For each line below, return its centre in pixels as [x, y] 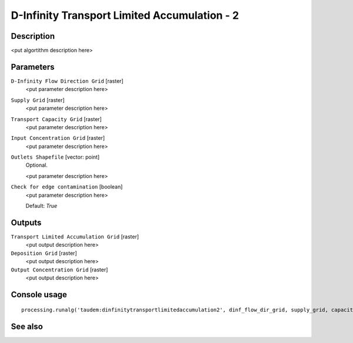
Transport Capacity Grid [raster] [56, 119]
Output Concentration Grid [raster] [59, 270]
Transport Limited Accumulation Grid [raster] [75, 236]
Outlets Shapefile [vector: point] [55, 157]
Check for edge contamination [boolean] [67, 187]
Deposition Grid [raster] [44, 253]
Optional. [37, 165]
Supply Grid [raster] [38, 100]
